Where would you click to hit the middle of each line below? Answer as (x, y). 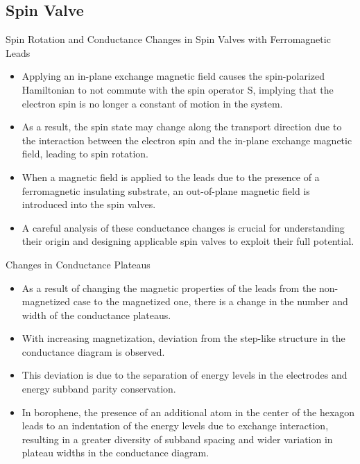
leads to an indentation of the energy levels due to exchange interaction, (175, 426)
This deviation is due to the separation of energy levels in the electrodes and (185, 375)
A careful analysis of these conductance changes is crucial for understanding (183, 227)
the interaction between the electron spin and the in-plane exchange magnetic (187, 140)
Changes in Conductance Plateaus (78, 264)
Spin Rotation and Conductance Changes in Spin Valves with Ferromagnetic (168, 39)
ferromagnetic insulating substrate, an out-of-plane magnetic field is (166, 190)
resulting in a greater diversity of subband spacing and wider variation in (177, 439)
